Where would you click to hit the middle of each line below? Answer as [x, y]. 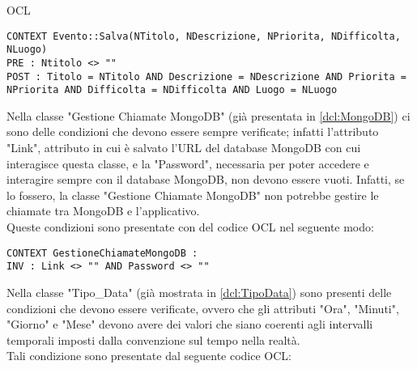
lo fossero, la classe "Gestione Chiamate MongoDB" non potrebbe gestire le [193, 195]
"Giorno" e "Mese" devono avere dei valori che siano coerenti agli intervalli [190, 324]
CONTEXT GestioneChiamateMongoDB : [102, 253]
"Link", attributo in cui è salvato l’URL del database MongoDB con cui [184, 148]
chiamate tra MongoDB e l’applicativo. [103, 211]
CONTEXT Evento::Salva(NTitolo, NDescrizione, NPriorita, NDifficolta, [204, 36]
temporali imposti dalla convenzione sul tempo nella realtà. [153, 339]
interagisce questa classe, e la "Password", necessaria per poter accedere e [188, 163]
